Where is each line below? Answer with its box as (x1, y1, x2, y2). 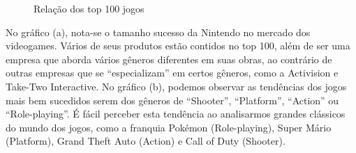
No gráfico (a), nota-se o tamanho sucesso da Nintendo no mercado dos (6, 24, 311, 39)
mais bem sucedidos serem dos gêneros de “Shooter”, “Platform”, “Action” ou (6, 92, 339, 107)
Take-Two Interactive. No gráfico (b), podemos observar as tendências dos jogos (6, 79, 347, 93)
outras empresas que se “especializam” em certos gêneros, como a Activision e (6, 65, 339, 80)
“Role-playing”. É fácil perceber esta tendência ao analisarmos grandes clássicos (6, 106, 346, 121)
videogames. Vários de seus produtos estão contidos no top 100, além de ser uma (6, 38, 350, 53)
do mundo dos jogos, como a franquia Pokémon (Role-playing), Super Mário (6, 120, 332, 134)
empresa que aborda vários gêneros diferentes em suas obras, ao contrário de (6, 51, 332, 66)
